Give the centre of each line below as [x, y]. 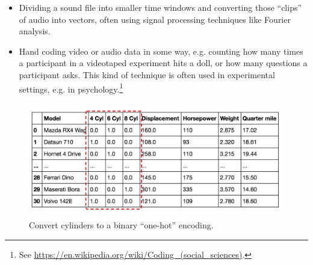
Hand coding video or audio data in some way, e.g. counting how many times [161, 51]
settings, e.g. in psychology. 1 [71, 88]
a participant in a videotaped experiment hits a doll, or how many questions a [163, 63]
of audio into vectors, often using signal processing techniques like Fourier [155, 19]
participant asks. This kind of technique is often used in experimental [147, 74]
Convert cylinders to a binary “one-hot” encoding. [121, 225]
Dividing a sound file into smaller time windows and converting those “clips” [160, 7]
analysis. [35, 31]
